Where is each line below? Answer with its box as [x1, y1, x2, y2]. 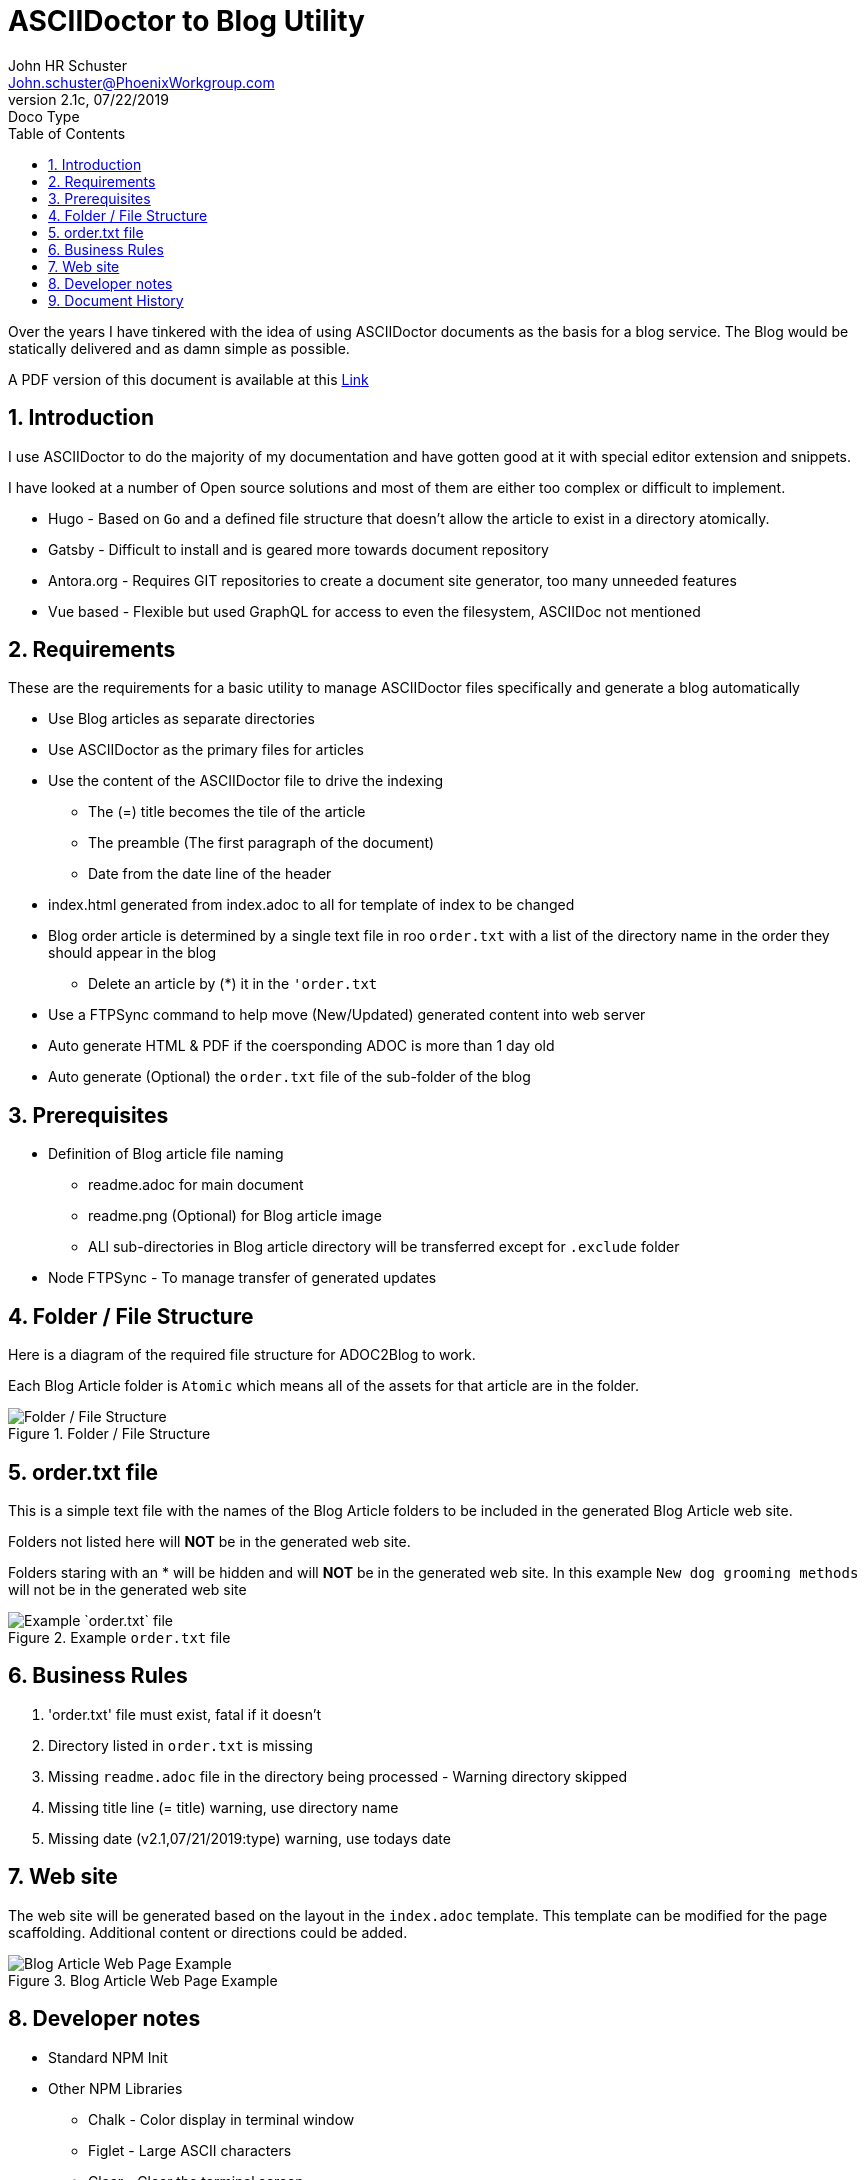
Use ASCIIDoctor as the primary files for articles [48, 741, 364, 759]
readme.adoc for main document [88, 1176, 304, 1194]
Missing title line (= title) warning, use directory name [48, 1798, 399, 1816]
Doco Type [8, 107, 80, 125]
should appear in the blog [48, 944, 217, 962]
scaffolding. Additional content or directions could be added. [8, 1923, 408, 1941]
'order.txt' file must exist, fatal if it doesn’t [48, 1705, 322, 1723]
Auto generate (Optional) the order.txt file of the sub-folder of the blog [48, 1068, 531, 1086]
